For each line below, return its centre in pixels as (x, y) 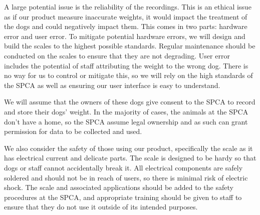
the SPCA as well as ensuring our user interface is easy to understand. (112, 85)
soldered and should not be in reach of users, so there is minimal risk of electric (126, 177)
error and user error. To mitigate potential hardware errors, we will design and (125, 36)
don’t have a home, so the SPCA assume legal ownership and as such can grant (126, 121)
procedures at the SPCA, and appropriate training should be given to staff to (123, 197)
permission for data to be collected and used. (73, 131)
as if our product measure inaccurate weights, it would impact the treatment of (126, 16)
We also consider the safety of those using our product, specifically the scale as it (128, 148)
